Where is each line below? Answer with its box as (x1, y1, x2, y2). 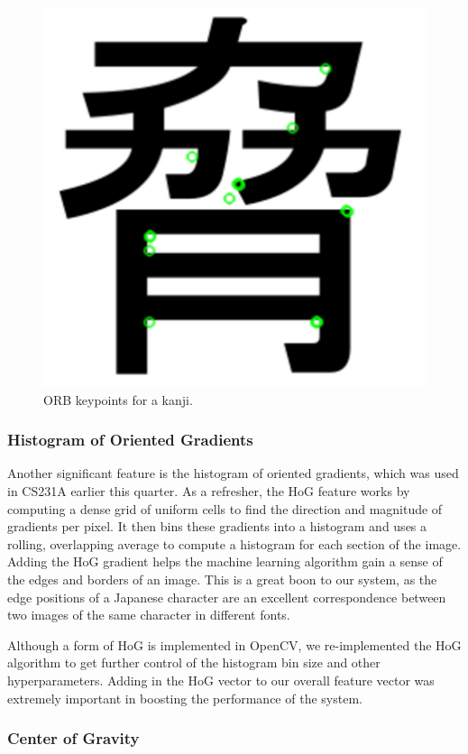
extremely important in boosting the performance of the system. (7, 688, 362, 707)
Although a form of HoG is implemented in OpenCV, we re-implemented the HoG (7, 635, 462, 654)
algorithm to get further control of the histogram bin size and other (7, 653, 381, 672)
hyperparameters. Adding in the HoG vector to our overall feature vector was (7, 670, 435, 689)
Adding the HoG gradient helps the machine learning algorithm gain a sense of (7, 552, 443, 571)
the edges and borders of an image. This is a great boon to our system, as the (7, 569, 437, 588)
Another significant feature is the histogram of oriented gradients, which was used (7, 464, 459, 483)
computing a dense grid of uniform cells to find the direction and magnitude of (7, 499, 443, 518)
